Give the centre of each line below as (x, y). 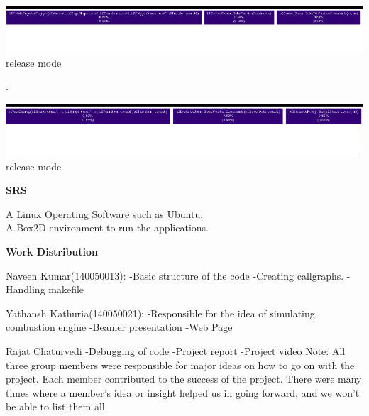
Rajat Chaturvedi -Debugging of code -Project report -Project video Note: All (176, 350)
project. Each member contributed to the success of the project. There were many (184, 379)
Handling (26, 289)
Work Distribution (52, 251)
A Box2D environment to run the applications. (108, 228)
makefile (66, 289)
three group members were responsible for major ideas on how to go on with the (180, 365)
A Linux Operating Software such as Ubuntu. (105, 213)
